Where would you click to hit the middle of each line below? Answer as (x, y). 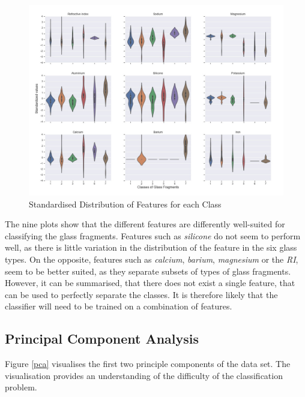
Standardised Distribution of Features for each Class (125, 204)
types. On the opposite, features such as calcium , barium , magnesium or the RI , (152, 259)
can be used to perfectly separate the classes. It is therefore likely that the (141, 294)
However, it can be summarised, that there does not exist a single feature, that (150, 283)
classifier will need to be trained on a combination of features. (119, 306)
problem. (21, 387)
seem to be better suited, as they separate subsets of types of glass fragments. (148, 271)
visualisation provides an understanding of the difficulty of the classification (144, 375)
